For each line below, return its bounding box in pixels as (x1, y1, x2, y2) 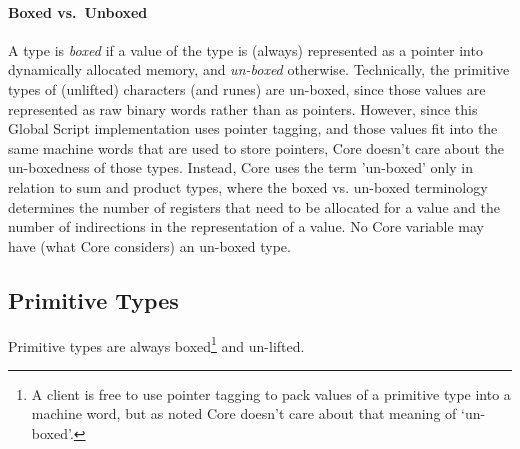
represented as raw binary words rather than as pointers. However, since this (8, 98, 478, 119)
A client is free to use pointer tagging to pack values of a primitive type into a (31, 383, 511, 404)
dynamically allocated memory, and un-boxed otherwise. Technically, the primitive (8, 59, 510, 80)
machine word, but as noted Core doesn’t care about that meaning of (31, 403, 457, 424)
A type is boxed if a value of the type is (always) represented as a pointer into (8, 39, 483, 60)
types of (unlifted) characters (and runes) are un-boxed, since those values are (8, 78, 486, 99)
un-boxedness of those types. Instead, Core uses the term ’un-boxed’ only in (8, 157, 473, 178)
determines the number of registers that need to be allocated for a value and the (8, 196, 500, 217)
